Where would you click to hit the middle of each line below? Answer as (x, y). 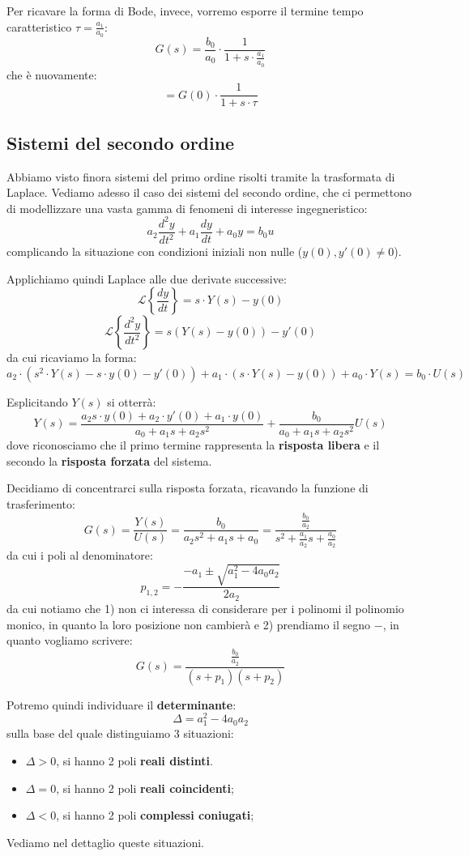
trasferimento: (41, 503)
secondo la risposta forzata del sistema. (109, 460)
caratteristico (39, 26)
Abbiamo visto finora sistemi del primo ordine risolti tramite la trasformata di (201, 176)
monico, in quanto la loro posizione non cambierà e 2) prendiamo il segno (189, 624)
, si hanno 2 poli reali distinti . (134, 760)
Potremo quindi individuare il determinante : (122, 704)
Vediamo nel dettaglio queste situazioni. (105, 842)
